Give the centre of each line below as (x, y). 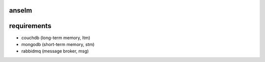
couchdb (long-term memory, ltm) (56, 38)
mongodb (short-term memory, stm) (58, 44)
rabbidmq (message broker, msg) (55, 51)
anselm (21, 10)
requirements (30, 26)
